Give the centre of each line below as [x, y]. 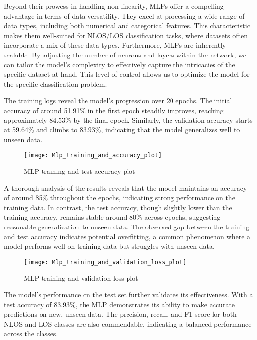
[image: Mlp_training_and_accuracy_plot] [93, 155]
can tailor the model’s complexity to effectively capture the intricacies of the [120, 64]
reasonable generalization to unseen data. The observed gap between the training [127, 226]
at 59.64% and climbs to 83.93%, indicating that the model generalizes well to [122, 130]
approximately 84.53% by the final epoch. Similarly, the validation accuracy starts [128, 120]
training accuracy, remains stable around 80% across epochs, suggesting [112, 217]
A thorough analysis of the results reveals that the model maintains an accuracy [126, 188]
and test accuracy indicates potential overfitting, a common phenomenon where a [127, 236]
